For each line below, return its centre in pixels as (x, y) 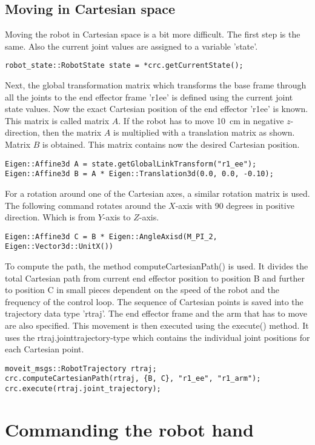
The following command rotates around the (85, 205)
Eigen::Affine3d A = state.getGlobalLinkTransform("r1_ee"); (131, 164)
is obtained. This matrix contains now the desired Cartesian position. (171, 144)
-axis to (117, 217)
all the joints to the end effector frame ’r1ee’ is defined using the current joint (149, 97)
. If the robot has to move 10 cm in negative (201, 120)
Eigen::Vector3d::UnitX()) (59, 247)
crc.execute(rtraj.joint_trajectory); (83, 389)
